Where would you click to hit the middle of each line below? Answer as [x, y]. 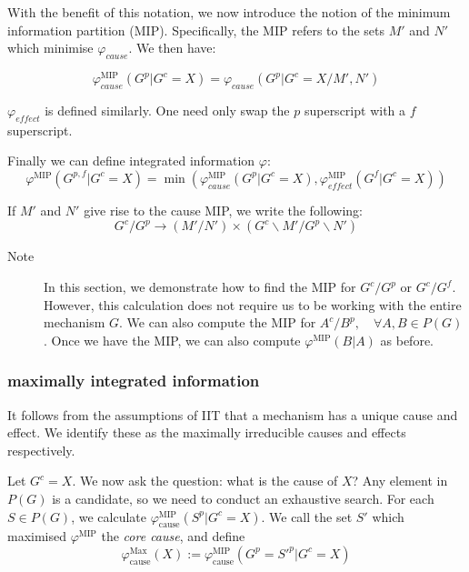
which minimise [50, 48]
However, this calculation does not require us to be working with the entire [253, 304]
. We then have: [172, 48]
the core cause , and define [173, 536]
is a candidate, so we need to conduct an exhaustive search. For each [243, 498]
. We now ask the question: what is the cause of [205, 481]
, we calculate [109, 516]
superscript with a [355, 110]
